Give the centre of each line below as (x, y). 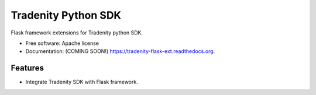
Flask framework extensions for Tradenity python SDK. (77, 33)
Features (27, 68)
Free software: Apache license (62, 43)
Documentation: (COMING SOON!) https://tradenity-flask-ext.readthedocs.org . (120, 51)
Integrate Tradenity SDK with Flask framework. (82, 82)
